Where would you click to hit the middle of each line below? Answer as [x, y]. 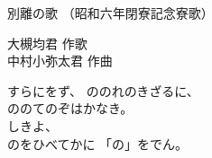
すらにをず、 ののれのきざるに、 [103, 90]
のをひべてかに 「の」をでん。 [98, 143]
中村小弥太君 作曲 [60, 61]
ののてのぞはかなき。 [70, 108]
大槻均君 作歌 [47, 43]
